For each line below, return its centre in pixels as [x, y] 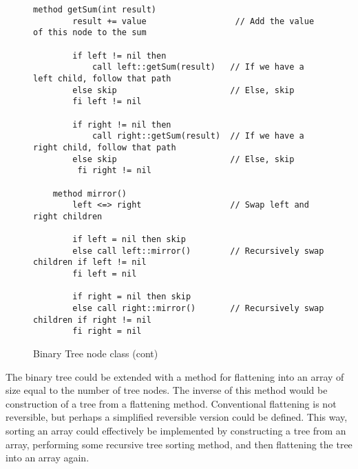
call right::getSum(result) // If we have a [198, 136]
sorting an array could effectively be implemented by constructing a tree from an [176, 430]
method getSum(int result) [95, 10]
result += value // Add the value [193, 21]
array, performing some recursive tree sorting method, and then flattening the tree [179, 444]
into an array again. [48, 458]
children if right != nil [92, 320]
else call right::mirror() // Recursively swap [198, 309]
